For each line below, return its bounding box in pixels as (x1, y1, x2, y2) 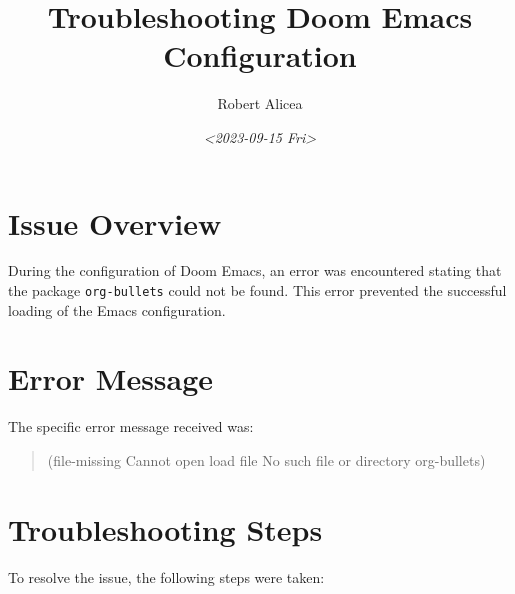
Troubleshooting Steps (8, 508, 323, 549)
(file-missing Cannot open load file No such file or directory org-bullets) (47, 450, 486, 470)
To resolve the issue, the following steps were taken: (8, 566, 325, 587)
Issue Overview (8, 202, 222, 243)
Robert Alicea (217, 93, 303, 114)
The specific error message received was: (8, 416, 254, 437)
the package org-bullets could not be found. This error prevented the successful (8, 280, 507, 301)
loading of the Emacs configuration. (8, 299, 226, 320)
